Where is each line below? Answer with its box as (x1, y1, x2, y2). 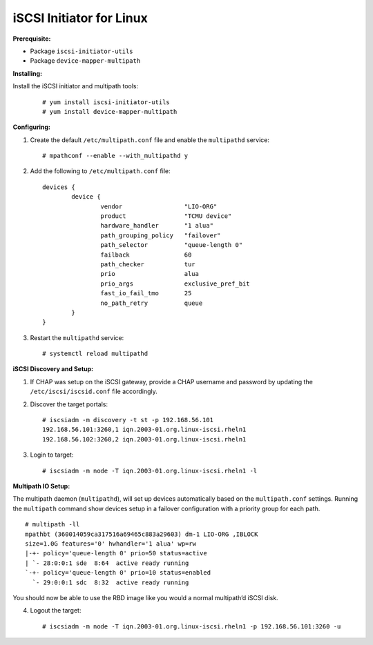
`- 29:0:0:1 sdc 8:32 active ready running (32, 578, 189, 586)
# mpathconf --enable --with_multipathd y (42, 152, 189, 160)
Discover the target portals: (30, 400, 108, 408)
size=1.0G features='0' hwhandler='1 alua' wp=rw (25, 539, 197, 548)
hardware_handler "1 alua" (100, 221, 214, 230)
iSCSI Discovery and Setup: (12, 365, 94, 373)
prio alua (100, 270, 200, 278)
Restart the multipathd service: (30, 333, 124, 341)
